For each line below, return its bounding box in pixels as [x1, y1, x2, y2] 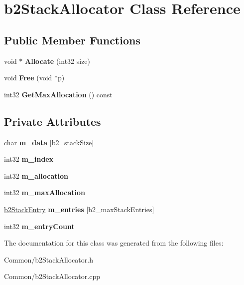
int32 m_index [4, 154, 54, 164]
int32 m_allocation [4, 170, 68, 181]
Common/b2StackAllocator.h [4, 254, 93, 265]
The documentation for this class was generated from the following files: [4, 238, 224, 248]
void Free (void [4, 72, 52, 83]
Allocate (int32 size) [25, 55, 91, 66]
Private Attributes [4, 113, 101, 129]
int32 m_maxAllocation [4, 187, 86, 198]
